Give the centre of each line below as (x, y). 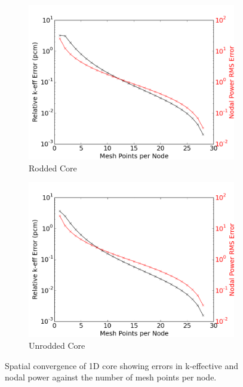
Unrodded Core (57, 345)
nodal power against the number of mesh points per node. (111, 377)
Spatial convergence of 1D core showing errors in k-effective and (121, 365)
